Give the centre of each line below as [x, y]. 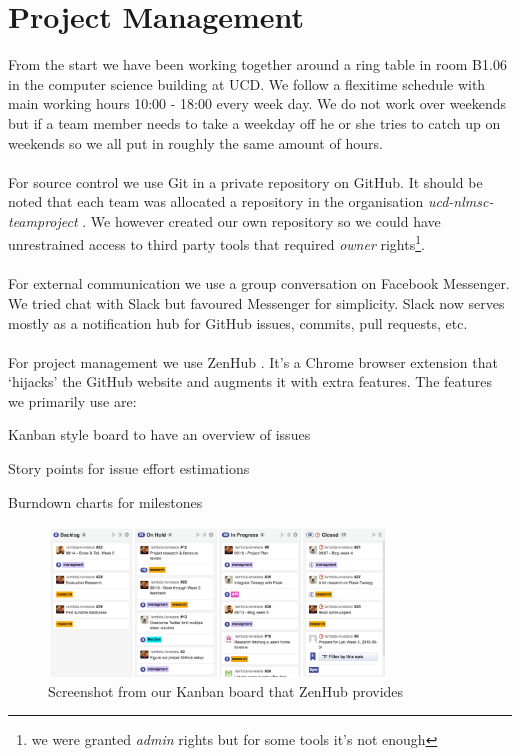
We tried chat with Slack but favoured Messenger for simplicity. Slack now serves [256, 302]
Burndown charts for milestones [105, 501]
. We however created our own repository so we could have [261, 220]
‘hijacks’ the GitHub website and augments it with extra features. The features [250, 381]
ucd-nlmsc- [460, 201]
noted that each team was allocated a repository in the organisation [216, 201]
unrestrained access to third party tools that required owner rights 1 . [216, 243]
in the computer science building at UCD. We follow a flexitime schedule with [247, 83]
